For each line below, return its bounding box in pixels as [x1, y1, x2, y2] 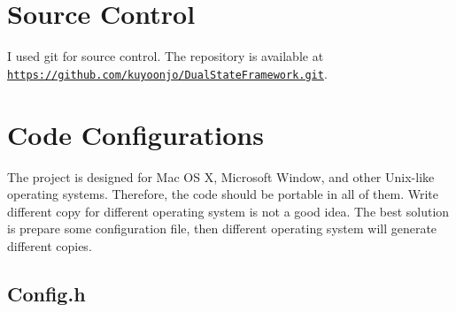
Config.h [7, 279, 86, 307]
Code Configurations [7, 116, 264, 152]
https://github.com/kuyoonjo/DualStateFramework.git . [7, 64, 328, 82]
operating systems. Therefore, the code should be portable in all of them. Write [7, 185, 439, 203]
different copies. [7, 236, 92, 255]
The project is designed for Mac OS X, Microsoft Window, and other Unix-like [7, 167, 435, 186]
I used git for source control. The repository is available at [7, 47, 324, 65]
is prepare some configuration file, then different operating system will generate [7, 219, 437, 238]
